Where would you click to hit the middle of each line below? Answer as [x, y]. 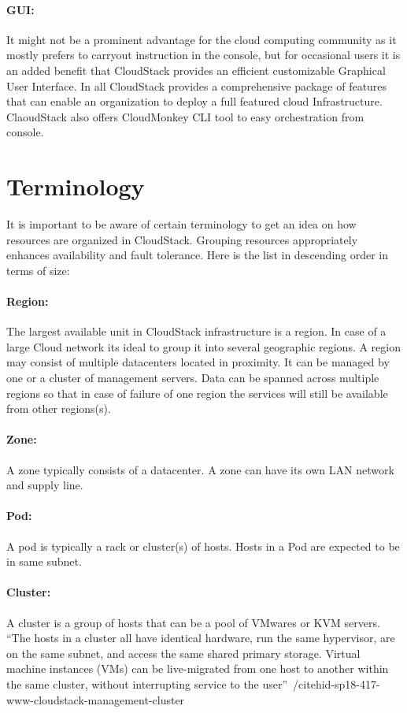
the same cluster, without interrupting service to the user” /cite [161, 683]
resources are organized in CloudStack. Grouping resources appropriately [182, 239]
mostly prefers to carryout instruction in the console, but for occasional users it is [203, 55]
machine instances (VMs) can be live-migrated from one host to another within [198, 668]
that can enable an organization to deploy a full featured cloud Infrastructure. [194, 101]
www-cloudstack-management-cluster [96, 699]
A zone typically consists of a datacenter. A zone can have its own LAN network [200, 469]
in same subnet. [44, 561]
